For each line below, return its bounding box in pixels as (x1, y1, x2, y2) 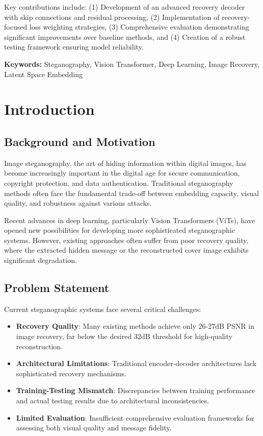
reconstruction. (16, 341, 63, 351)
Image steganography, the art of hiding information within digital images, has (4, 157, 247, 168)
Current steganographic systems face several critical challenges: (4, 303, 201, 314)
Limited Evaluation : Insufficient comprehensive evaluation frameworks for (16, 412, 254, 423)
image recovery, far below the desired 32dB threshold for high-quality (16, 331, 232, 342)
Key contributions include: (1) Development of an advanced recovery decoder (4, 2, 245, 12)
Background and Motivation (4, 133, 155, 149)
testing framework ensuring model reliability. (4, 41, 144, 52)
